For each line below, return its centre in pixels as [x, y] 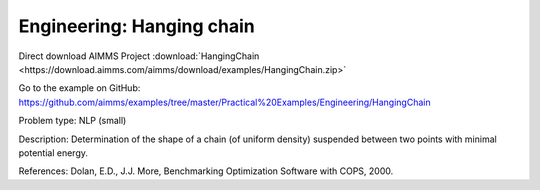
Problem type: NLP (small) [72, 121]
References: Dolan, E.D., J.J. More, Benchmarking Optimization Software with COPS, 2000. [206, 171]
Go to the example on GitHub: [79, 88]
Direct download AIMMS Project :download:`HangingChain [139, 56]
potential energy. [53, 152]
